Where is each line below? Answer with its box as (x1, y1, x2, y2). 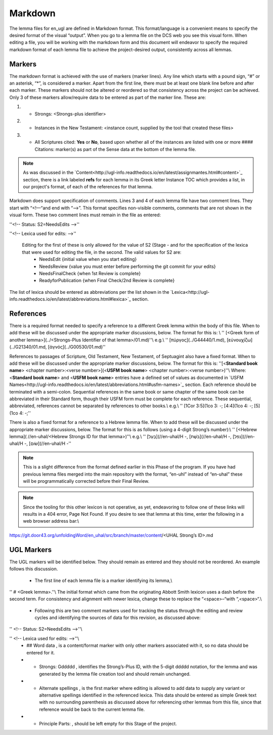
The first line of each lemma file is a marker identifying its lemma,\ (34, 577, 172, 584)
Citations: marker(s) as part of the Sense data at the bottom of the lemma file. (34, 146, 197, 152)
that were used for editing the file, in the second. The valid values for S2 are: (22, 249, 181, 255)
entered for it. (26, 649, 55, 655)
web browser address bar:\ (23, 518, 79, 524)
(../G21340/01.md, (9, 344, 47, 350)
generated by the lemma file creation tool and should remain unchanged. (39, 671, 191, 677)
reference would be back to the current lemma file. (39, 706, 145, 712)
